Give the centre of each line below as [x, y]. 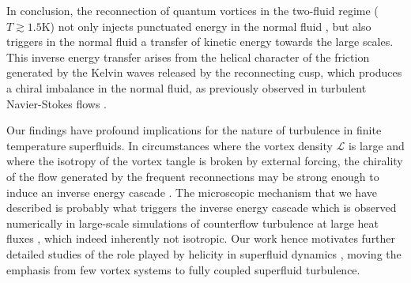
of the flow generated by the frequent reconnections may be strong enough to [193, 176]
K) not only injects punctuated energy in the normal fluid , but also [206, 26]
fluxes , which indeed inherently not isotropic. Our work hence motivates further [201, 238]
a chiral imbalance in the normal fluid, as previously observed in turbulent [187, 87]
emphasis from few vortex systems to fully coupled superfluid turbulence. [183, 269]
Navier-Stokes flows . [57, 103]
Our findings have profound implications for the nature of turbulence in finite [194, 130]
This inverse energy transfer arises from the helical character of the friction [188, 57]
